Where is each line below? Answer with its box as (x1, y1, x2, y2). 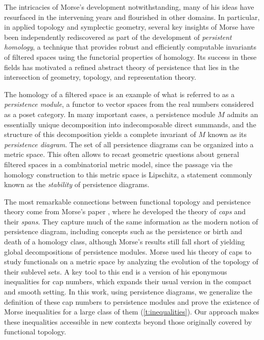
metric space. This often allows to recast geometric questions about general (4, 149, 239, 160)
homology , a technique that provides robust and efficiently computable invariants (4, 41, 257, 52)
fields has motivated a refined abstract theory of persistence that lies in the (4, 61, 239, 72)
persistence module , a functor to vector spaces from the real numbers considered (4, 99, 254, 109)
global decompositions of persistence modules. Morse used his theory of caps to (4, 246, 252, 257)
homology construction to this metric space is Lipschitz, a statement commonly (4, 169, 253, 179)
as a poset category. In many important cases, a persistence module (4, 108, 215, 119)
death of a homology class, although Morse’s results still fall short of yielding (4, 236, 245, 247)
